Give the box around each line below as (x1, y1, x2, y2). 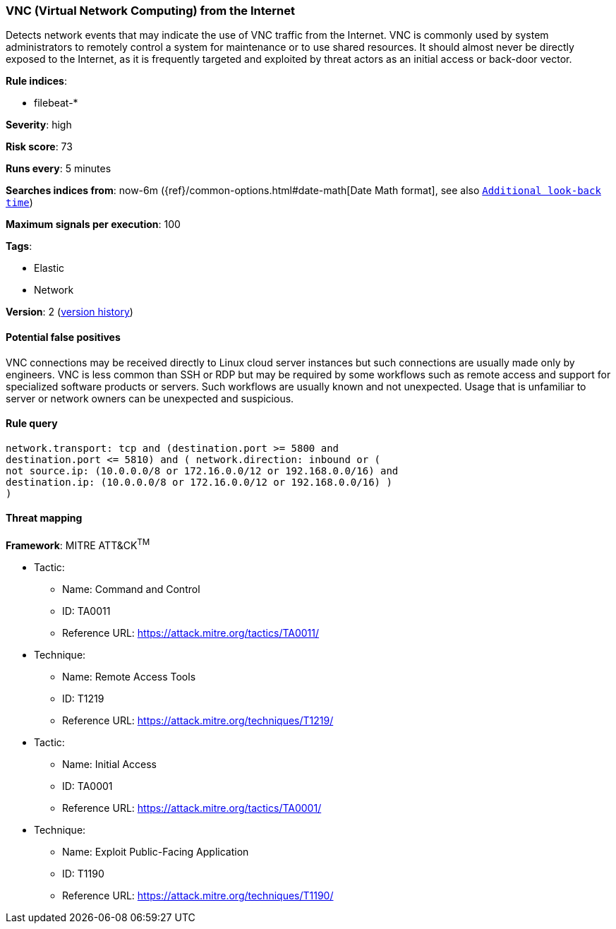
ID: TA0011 (62, 604, 111, 617)
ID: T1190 (62, 867, 104, 880)
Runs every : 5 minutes (6, 162, 111, 175)
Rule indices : (6, 75, 67, 88)
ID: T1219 (62, 692, 104, 705)
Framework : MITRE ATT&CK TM (6, 537, 150, 551)
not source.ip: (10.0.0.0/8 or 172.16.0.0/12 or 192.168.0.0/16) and (6, 464, 399, 477)
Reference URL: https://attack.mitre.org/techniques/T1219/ (62, 714, 334, 726)
